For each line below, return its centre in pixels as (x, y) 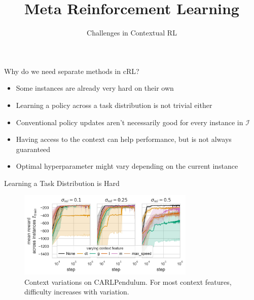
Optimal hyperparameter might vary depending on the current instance (127, 166)
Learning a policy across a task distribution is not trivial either (114, 105)
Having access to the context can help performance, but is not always (124, 139)
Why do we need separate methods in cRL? (72, 71)
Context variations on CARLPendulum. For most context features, (128, 282)
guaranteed (33, 149)
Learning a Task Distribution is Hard (62, 183)
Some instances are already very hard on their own (95, 88)
